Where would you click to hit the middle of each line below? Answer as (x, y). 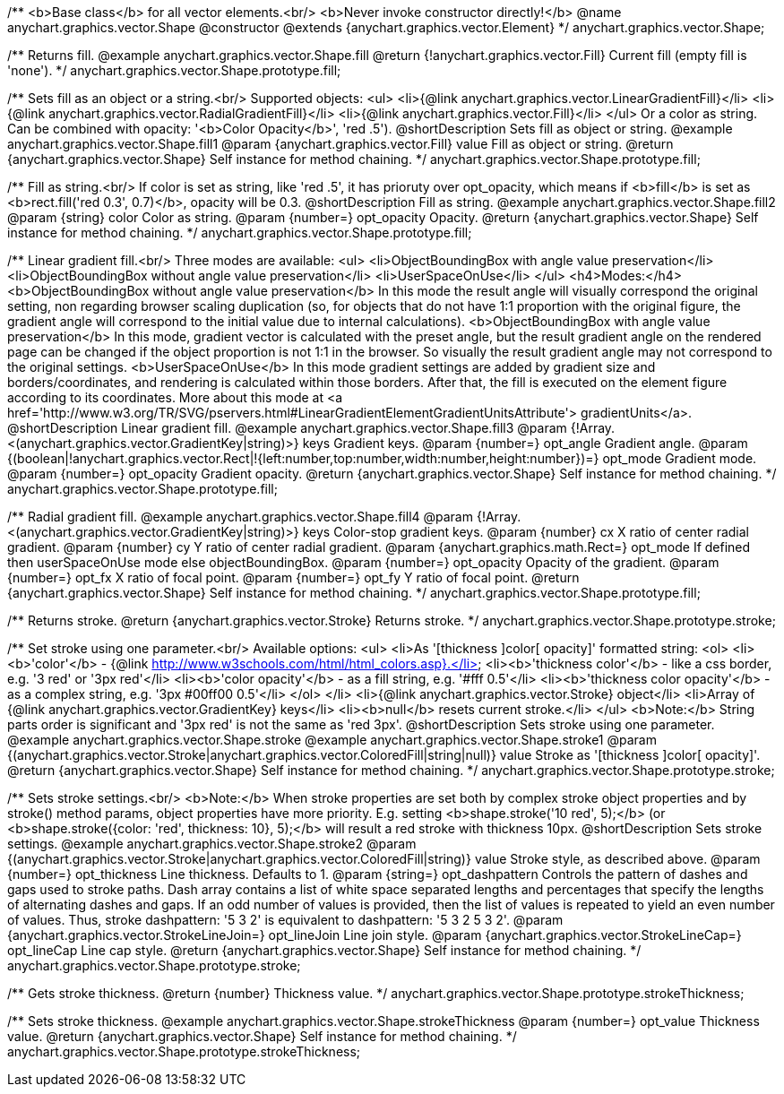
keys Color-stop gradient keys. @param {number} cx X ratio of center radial (526, 532)
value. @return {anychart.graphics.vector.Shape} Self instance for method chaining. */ (262, 1036)
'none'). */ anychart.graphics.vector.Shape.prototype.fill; (174, 70)
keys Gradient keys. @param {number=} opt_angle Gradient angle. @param (525, 443)
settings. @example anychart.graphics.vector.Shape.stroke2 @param (212, 844)
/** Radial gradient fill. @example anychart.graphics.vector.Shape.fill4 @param (240, 517)
